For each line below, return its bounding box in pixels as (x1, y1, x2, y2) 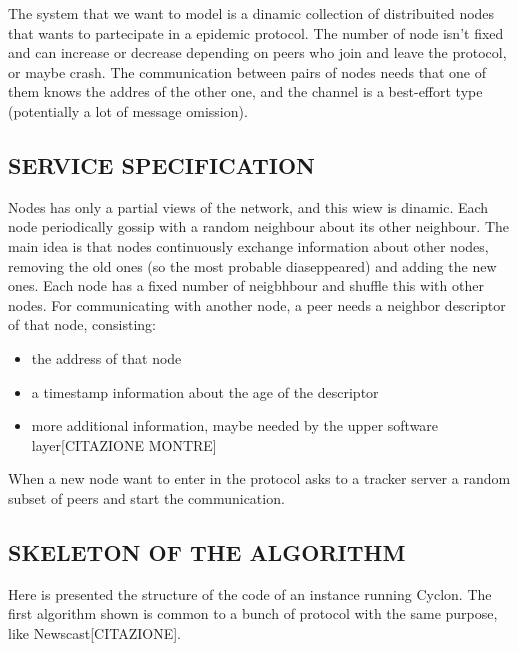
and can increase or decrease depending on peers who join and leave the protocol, (8, 42, 507, 63)
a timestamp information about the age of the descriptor (31, 381, 379, 402)
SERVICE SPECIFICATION (8, 149, 315, 180)
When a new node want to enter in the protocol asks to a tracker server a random (8, 468, 511, 489)
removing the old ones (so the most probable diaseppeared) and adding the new (8, 255, 497, 276)
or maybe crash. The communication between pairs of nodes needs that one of (8, 61, 486, 82)
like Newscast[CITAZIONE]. (8, 622, 181, 643)
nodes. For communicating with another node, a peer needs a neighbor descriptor (8, 294, 506, 315)
